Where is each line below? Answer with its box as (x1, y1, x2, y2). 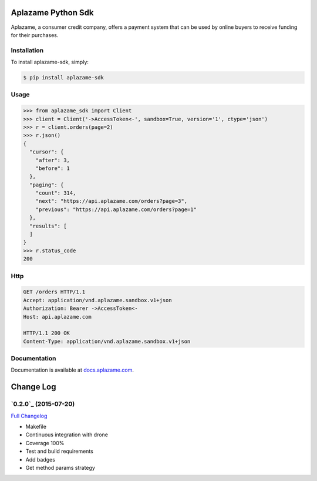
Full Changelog (11, 412, 48, 419)
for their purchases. (11, 31, 59, 38)
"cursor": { (29, 149, 64, 155)
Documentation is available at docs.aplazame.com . (11, 366, 134, 373)
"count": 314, (35, 190, 76, 196)
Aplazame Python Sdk (11, 8, 94, 18)
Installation (11, 46, 44, 54)
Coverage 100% (25, 439, 65, 446)
